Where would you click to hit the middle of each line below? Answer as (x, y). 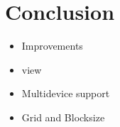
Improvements (52, 46)
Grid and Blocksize (63, 117)
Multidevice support (66, 93)
